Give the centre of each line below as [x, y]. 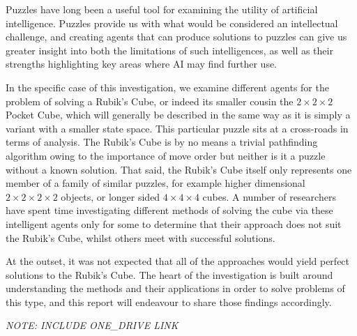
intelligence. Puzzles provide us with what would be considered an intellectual [172, 23]
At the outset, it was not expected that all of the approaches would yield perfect [178, 261]
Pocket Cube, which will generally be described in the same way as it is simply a [178, 115]
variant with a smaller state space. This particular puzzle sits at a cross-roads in [177, 128]
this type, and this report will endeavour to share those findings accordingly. [169, 301]
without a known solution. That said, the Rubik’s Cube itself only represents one [179, 169]
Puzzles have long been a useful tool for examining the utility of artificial [162, 9]
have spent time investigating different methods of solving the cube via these [169, 210]
